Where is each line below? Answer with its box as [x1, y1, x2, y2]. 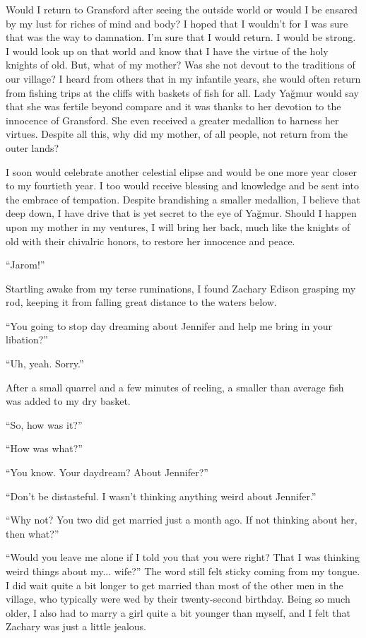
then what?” [6, 526, 59, 540]
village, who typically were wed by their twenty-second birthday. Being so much [6, 591, 350, 606]
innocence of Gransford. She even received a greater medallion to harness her [6, 112, 339, 127]
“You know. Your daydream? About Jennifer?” [6, 465, 208, 480]
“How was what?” [6, 441, 83, 456]
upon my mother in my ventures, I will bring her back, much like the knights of [6, 219, 350, 234]
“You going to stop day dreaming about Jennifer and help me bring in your [6, 318, 333, 333]
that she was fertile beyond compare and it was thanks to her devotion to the [6, 99, 341, 114]
